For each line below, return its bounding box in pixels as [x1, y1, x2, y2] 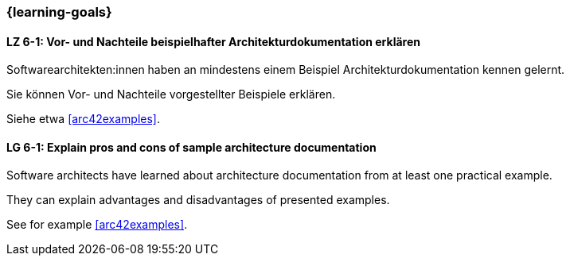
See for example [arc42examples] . [6, 218, 188, 232]
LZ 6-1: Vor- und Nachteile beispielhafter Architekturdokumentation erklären [6, 34, 420, 48]
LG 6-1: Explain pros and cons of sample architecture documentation [6, 140, 377, 154]
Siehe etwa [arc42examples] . [6, 112, 160, 126]
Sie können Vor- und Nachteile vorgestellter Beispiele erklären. [6, 87, 336, 102]
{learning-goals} [6, 4, 112, 20]
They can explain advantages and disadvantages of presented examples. [6, 193, 390, 207]
